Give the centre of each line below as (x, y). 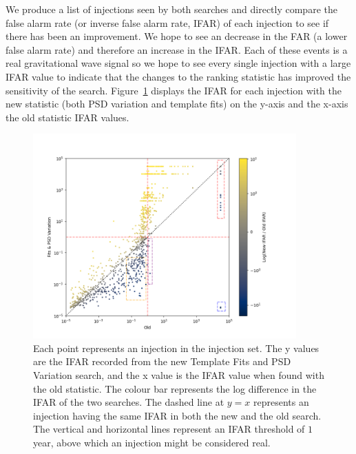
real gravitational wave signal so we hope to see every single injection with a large (178, 63)
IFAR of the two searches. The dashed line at (129, 402)
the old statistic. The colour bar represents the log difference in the (175, 388)
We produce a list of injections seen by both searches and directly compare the (171, 9)
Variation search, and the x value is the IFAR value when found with (179, 374)
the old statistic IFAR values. (67, 117)
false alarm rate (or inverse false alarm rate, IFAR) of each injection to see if (167, 22)
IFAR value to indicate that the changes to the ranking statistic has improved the (178, 76)
